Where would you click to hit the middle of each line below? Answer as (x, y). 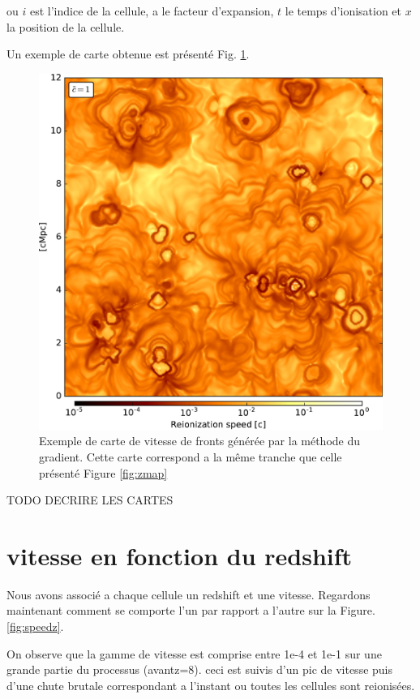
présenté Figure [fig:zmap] (103, 472)
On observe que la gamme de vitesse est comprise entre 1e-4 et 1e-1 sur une (194, 653)
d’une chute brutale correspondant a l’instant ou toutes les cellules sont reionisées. (211, 685)
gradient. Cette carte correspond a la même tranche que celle (191, 456)
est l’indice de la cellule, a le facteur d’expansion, (152, 11)
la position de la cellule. (66, 26)
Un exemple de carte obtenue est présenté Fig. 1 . (128, 54)
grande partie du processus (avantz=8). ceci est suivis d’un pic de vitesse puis (199, 669)
